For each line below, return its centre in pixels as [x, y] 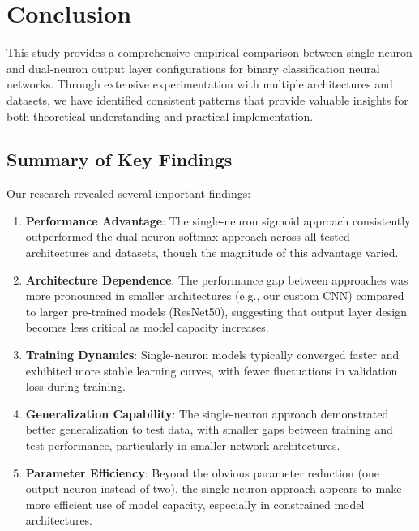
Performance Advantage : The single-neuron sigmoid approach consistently [218, 220]
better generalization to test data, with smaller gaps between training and [209, 429]
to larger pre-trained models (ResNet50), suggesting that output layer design [216, 311]
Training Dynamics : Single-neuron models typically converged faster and [212, 355]
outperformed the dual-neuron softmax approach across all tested [188, 236]
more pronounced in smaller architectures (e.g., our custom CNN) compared [215, 295]
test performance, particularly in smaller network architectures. [183, 445]
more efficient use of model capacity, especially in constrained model [195, 504]
